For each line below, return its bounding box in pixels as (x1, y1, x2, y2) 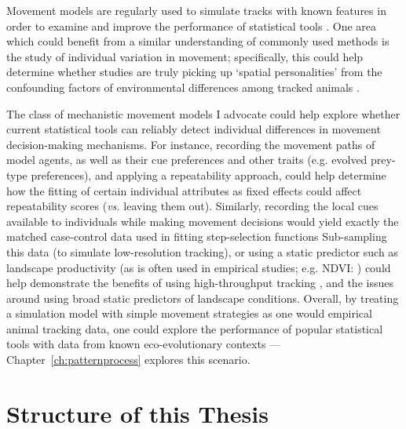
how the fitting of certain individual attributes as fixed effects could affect (6, 182, 362, 198)
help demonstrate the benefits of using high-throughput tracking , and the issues (6, 274, 393, 291)
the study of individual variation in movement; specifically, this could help (6, 48, 364, 64)
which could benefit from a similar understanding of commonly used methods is (6, 33, 390, 49)
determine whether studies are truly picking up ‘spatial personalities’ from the (6, 64, 382, 80)
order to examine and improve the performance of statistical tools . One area (6, 17, 377, 34)
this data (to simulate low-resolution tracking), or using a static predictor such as (6, 243, 398, 260)
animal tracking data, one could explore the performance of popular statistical (6, 320, 383, 336)
